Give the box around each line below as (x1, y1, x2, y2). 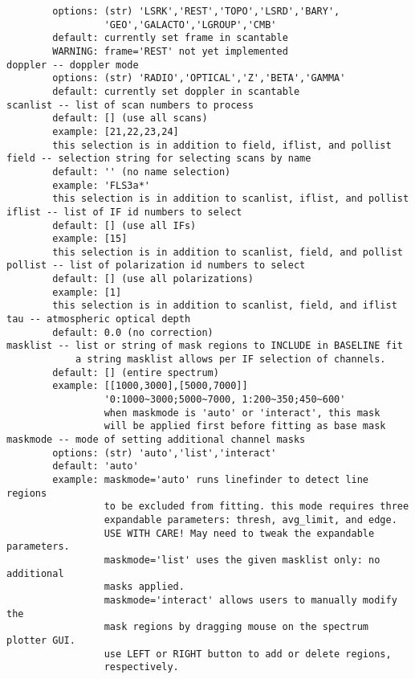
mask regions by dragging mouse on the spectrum (104, 621, 369, 633)
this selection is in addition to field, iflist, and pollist (52, 139, 392, 151)
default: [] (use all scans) (52, 112, 208, 125)
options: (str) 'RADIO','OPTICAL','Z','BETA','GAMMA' (52, 72, 346, 84)
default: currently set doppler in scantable (52, 85, 300, 97)
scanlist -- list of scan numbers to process (6, 99, 254, 111)
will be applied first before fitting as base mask (104, 420, 386, 432)
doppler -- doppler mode (6, 59, 139, 71)
